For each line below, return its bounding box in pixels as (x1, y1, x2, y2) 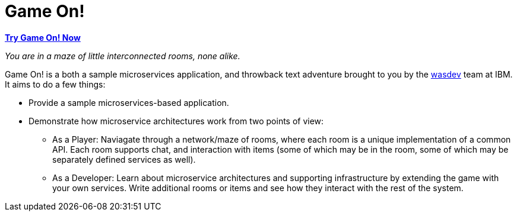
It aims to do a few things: (5, 79, 106, 89)
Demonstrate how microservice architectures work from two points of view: (28, 115, 324, 126)
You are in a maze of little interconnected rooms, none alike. (5, 50, 240, 61)
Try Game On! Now (5, 32, 81, 43)
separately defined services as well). (52, 154, 196, 165)
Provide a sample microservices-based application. (28, 97, 229, 108)
